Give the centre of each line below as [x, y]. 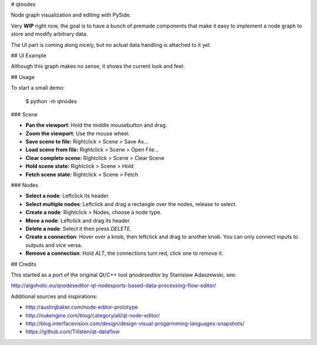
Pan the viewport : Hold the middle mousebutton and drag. [96, 125]
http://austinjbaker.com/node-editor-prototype [82, 307]
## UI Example [29, 55]
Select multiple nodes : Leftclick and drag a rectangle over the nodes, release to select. [131, 204]
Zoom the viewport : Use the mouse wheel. [78, 133]
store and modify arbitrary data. [49, 34]
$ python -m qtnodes [51, 101]
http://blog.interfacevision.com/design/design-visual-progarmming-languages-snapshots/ [135, 323]
